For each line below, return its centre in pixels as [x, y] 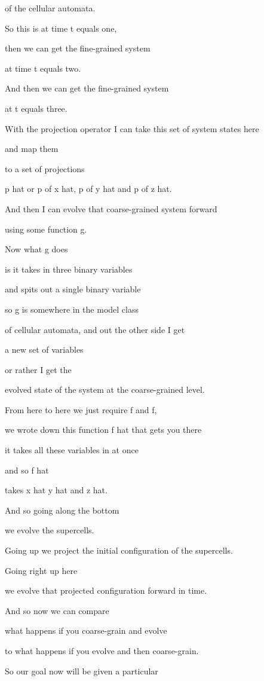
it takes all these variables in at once [72, 450]
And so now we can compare [57, 610]
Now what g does [36, 249]
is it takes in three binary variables [69, 269]
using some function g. [46, 229]
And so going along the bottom [62, 510]
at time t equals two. [43, 68]
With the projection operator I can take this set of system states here [132, 128]
